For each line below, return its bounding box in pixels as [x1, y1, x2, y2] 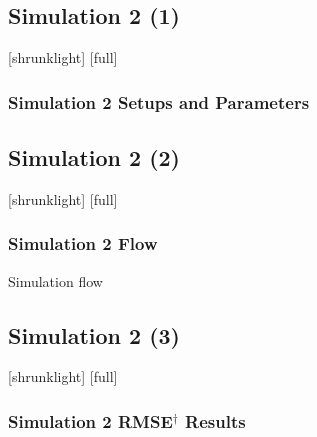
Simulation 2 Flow [8, 231, 158, 256]
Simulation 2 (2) [8, 142, 181, 173]
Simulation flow [8, 270, 103, 291]
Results [185, 408, 246, 433]
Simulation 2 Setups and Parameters [8, 89, 310, 114]
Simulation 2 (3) [8, 319, 181, 350]
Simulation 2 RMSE [8, 408, 173, 433]
